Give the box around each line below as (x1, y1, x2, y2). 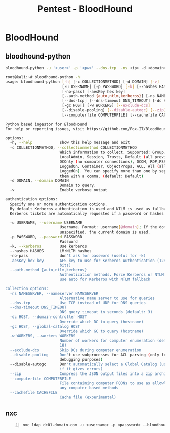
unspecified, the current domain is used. (59, 229, 151, 235)
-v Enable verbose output (10, 188, 108, 193)
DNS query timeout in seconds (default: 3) (59, 310, 153, 315)
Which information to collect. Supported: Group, (59, 150, 166, 155)
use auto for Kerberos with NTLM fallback (59, 277, 151, 282)
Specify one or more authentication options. (10, 201, 108, 207)
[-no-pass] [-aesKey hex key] (61, 89, 125, 94)
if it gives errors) (59, 366, 103, 371)
